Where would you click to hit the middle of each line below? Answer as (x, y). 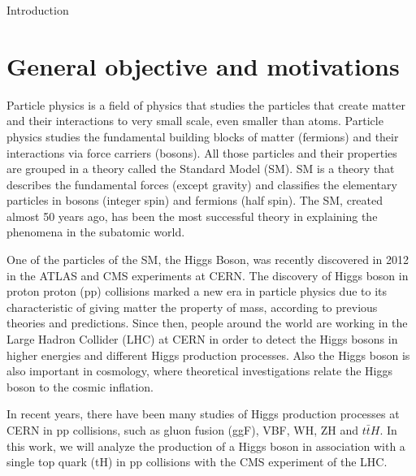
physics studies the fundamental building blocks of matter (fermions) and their (203, 136)
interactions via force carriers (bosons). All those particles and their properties (202, 152)
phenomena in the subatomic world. (96, 232)
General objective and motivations (203, 65)
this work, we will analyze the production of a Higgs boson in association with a (206, 446)
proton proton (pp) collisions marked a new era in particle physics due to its (197, 291)
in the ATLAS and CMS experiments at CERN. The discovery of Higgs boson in (208, 275)
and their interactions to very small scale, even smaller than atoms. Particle (195, 121)
